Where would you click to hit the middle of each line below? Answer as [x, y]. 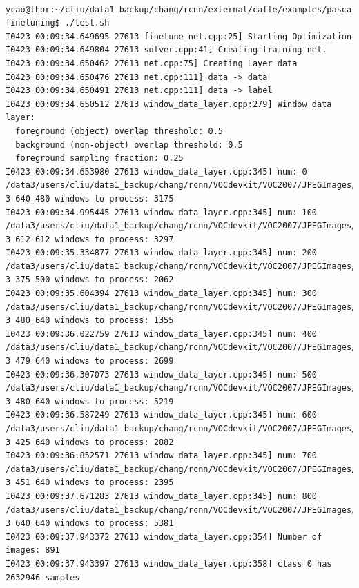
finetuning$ [33, 23]
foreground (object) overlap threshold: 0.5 [119, 131]
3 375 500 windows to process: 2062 [90, 280]
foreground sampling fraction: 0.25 [99, 158]
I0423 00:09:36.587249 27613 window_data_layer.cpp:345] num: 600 [162, 415]
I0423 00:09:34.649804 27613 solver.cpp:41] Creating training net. [166, 50]
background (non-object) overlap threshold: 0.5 [129, 145]
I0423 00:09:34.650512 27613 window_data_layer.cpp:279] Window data [169, 104]
